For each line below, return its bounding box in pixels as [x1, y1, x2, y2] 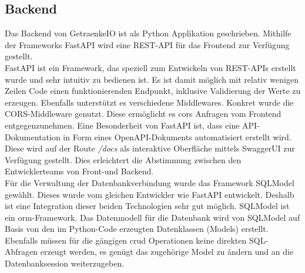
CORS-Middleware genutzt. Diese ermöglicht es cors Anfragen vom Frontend [5, 107, 281, 120]
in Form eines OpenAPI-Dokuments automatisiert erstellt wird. [63, 130, 291, 143]
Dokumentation [5, 130, 61, 143]
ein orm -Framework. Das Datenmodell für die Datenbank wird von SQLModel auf [5, 211, 300, 223]
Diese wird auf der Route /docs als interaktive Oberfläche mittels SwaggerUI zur [5, 142, 295, 154]
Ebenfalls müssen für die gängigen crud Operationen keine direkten [5, 234, 247, 246]
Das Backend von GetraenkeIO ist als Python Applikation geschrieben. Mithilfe [5, 27, 291, 39]
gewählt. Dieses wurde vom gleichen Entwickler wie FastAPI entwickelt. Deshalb [5, 188, 294, 200]
